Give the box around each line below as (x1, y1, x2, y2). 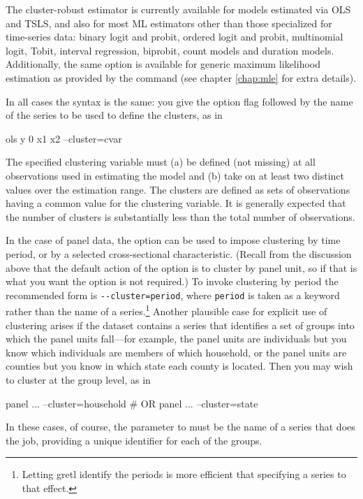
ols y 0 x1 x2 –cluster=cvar (6, 131, 122, 145)
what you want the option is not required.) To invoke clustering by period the (6, 274, 339, 289)
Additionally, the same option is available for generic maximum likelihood (6, 57, 320, 71)
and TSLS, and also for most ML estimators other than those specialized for (6, 15, 332, 30)
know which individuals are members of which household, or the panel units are (6, 345, 347, 359)
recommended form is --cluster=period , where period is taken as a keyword (6, 287, 340, 302)
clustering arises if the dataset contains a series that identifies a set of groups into (6, 317, 355, 332)
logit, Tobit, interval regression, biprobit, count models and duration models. (6, 43, 334, 57)
